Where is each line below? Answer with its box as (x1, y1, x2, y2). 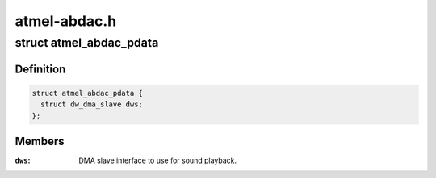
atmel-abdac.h (15, 12, 117, 30)
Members (15, 135, 65, 148)
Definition (15, 62, 66, 76)
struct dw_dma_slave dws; (40, 100, 143, 109)
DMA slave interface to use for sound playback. (78, 155, 237, 165)
